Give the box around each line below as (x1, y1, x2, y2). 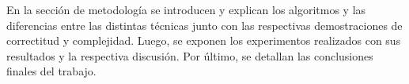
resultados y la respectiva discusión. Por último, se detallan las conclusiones (6, 47, 373, 64)
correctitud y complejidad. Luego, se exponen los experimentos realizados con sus (6, 32, 401, 49)
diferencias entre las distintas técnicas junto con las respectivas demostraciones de (6, 16, 403, 33)
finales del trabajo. (6, 63, 97, 79)
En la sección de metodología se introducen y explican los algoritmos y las (6, 2, 366, 17)
